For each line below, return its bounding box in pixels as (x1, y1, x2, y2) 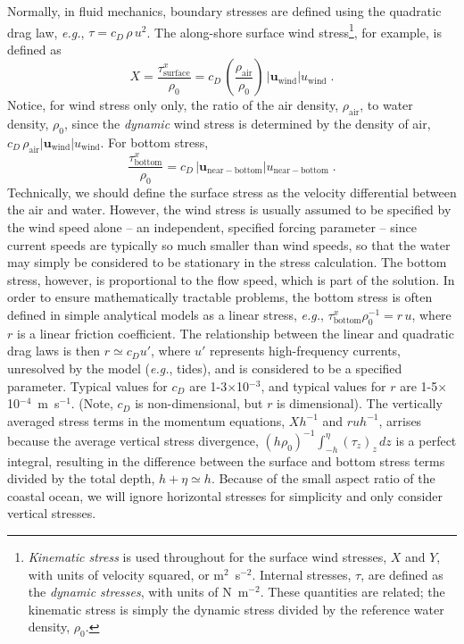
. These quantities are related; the (260, 582, 445, 601)
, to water (360, 96, 413, 114)
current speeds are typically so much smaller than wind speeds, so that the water (7, 235, 451, 254)
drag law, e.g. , (7, 22, 85, 41)
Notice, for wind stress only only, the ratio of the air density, (7, 96, 339, 114)
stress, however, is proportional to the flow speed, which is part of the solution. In (7, 270, 455, 289)
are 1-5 (400, 376, 438, 395)
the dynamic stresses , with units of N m (28, 582, 249, 601)
